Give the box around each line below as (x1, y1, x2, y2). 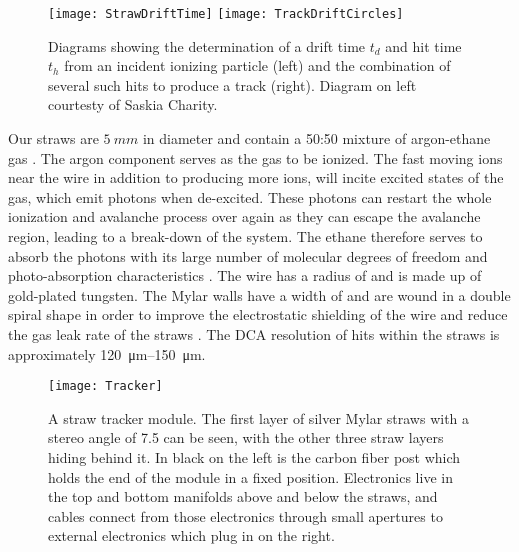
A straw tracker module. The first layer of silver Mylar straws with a (48, 407, 470, 428)
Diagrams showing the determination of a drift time (48, 35, 366, 56)
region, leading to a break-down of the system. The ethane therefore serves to (8, 226, 483, 246)
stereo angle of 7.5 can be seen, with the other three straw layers (48, 427, 444, 448)
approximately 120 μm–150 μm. (8, 343, 206, 364)
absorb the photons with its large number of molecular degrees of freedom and (8, 245, 488, 266)
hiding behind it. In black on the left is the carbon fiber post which (48, 447, 461, 467)
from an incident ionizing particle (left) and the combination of (64, 55, 451, 76)
